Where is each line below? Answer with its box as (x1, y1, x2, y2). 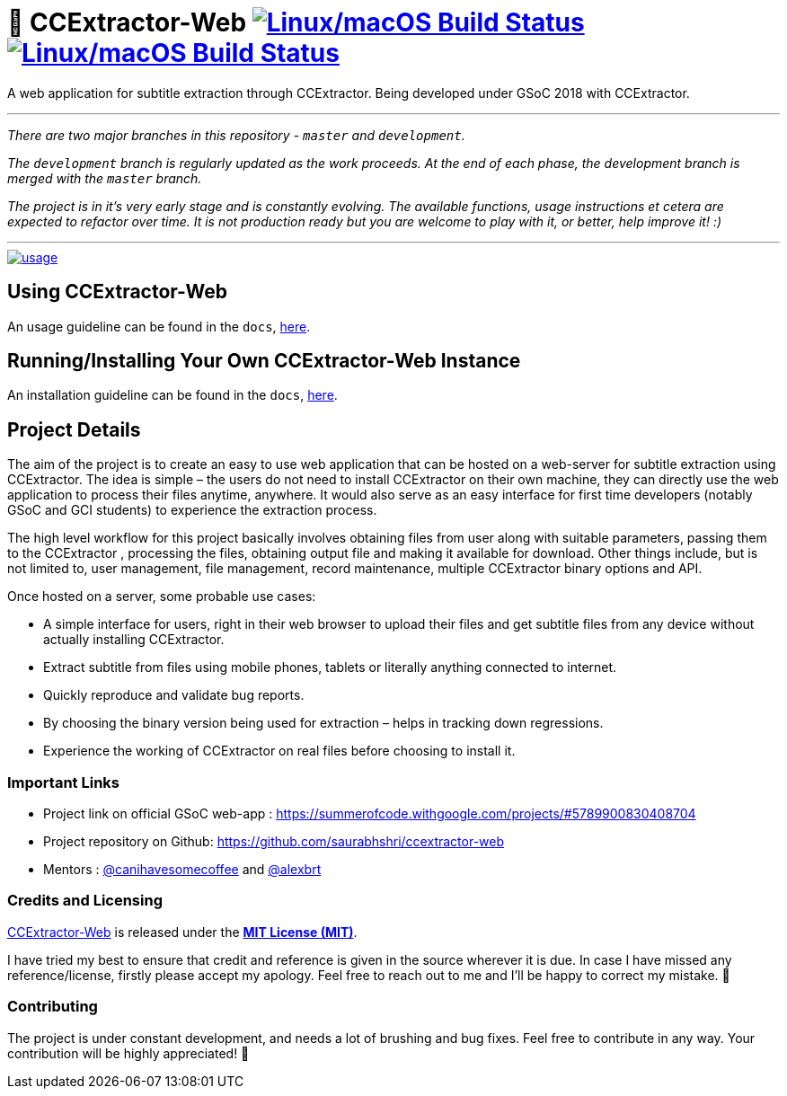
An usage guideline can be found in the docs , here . (7, 318, 311, 334)
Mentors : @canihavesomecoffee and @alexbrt (43, 862, 322, 878)
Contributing (7, 997, 98, 1016)
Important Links (7, 773, 119, 791)
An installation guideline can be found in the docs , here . (7, 387, 338, 403)
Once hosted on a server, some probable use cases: (7, 588, 316, 605)
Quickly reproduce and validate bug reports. (43, 687, 305, 703)
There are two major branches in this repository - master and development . (7, 127, 465, 143)
